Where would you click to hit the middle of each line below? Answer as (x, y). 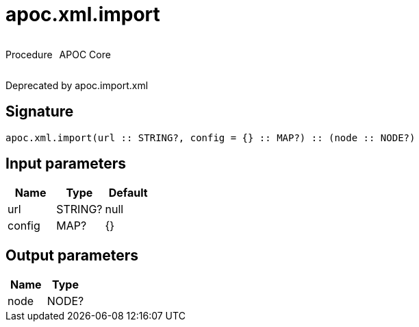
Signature (40, 112)
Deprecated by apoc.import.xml (77, 85)
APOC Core (85, 54)
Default (128, 193)
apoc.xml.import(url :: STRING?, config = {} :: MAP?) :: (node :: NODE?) (211, 137)
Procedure (29, 54)
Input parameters (66, 164)
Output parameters (72, 255)
